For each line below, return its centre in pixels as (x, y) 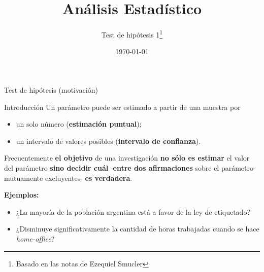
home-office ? (35, 238)
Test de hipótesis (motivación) (51, 89)
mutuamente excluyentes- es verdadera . (68, 178)
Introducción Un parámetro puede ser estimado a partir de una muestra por (122, 107)
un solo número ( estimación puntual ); (79, 124)
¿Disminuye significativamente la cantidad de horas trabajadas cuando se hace (138, 229)
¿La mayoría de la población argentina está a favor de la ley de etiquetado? (133, 211)
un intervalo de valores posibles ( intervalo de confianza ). (108, 141)
